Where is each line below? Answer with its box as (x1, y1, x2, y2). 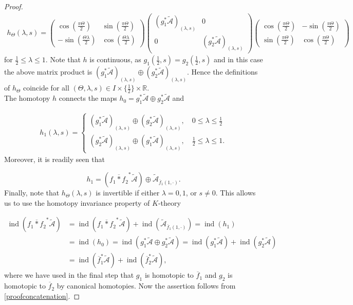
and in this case (213, 54, 263, 65)
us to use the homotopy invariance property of (4, 197, 150, 208)
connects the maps (59, 93, 117, 103)
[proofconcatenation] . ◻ (4, 290, 80, 301)
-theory (158, 197, 181, 208)
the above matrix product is (4, 66, 92, 77)
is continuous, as (89, 54, 141, 65)
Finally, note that (4, 187, 60, 198)
